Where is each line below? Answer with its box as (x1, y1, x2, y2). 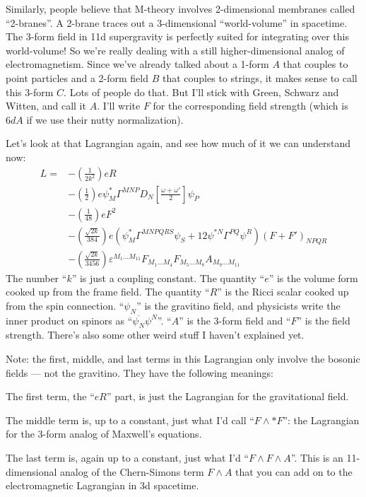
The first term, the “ (6, 389, 95, 404)
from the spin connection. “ (6, 298, 124, 312)
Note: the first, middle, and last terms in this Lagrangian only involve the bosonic (6, 351, 360, 366)
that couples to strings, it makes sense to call (162, 70, 358, 85)
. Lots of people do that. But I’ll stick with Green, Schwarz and (64, 84, 339, 99)
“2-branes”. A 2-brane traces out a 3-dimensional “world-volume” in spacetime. (6, 15, 348, 30)
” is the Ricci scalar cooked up (217, 284, 349, 299)
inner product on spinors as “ (6, 312, 133, 327)
